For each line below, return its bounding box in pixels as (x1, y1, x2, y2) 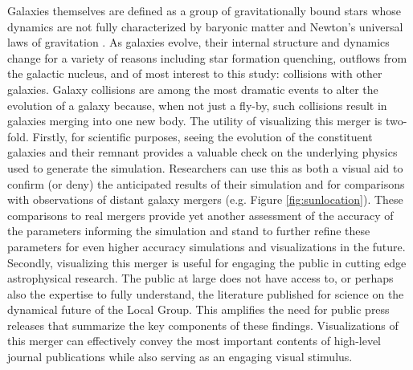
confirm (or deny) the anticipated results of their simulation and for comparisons (7, 175, 405, 192)
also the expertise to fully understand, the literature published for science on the (7, 285, 404, 302)
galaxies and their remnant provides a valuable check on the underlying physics (7, 144, 398, 161)
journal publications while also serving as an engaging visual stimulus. (7, 348, 353, 365)
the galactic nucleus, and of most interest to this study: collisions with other (7, 65, 382, 82)
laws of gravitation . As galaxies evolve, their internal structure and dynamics (7, 34, 390, 51)
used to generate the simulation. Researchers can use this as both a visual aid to (7, 159, 403, 176)
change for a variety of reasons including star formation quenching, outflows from (7, 49, 407, 66)
